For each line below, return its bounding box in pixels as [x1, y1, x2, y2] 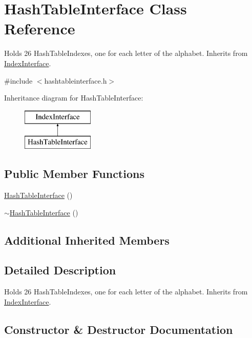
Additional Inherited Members [4, 232, 170, 248]
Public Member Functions [4, 166, 144, 182]
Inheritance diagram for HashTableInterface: [4, 92, 143, 103]
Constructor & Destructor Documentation [4, 321, 233, 337]
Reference [4, 18, 75, 39]
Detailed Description [4, 262, 116, 278]
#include [4, 75, 33, 86]
